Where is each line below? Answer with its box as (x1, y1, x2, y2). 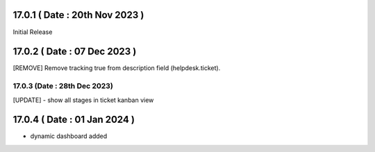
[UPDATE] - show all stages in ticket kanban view (12, 96, 154, 104)
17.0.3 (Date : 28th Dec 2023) (12, 81, 114, 91)
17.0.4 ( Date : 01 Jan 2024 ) (12, 114, 135, 126)
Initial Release (12, 28, 53, 36)
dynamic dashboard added (30, 132, 108, 140)
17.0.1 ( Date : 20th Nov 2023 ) (12, 9, 144, 21)
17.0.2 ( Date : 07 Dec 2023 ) (12, 46, 137, 58)
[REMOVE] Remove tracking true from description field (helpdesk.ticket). (12, 64, 221, 72)
